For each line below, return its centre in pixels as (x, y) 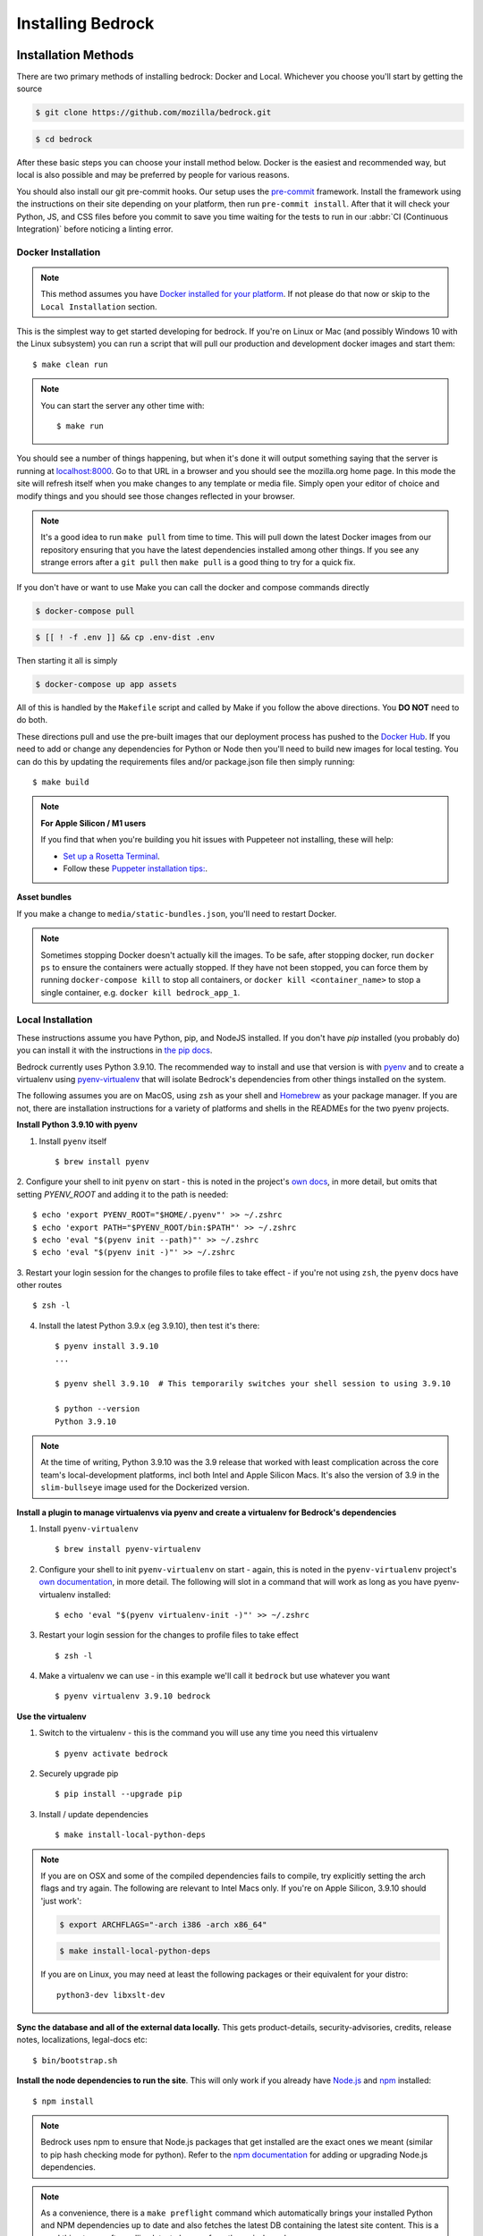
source (30, 89)
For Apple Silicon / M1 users (93, 823)
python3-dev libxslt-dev (111, 1995)
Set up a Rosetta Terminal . (111, 856)
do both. (32, 720)
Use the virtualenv (51, 1716)
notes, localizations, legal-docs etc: (82, 2040)
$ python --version (97, 1409)
